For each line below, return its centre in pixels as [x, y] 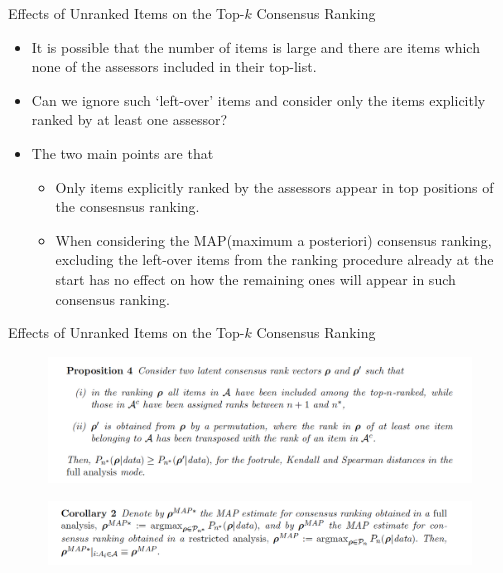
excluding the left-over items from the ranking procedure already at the [274, 259]
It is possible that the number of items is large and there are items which [255, 46]
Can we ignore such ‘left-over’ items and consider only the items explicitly [258, 99]
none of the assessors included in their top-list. [174, 66]
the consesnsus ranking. [127, 206]
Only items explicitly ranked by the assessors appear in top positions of [274, 186]
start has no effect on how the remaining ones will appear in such [255, 278]
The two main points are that [122, 152]
